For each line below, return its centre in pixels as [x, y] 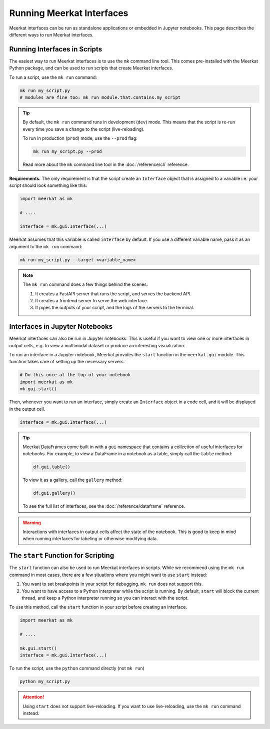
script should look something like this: [48, 185]
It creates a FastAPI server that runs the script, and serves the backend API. [113, 294]
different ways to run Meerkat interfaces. [51, 34]
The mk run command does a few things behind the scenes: [85, 284]
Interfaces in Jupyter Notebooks [61, 327]
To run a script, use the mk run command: [53, 77]
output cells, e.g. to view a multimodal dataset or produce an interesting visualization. [97, 345]
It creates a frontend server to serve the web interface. [92, 300]
